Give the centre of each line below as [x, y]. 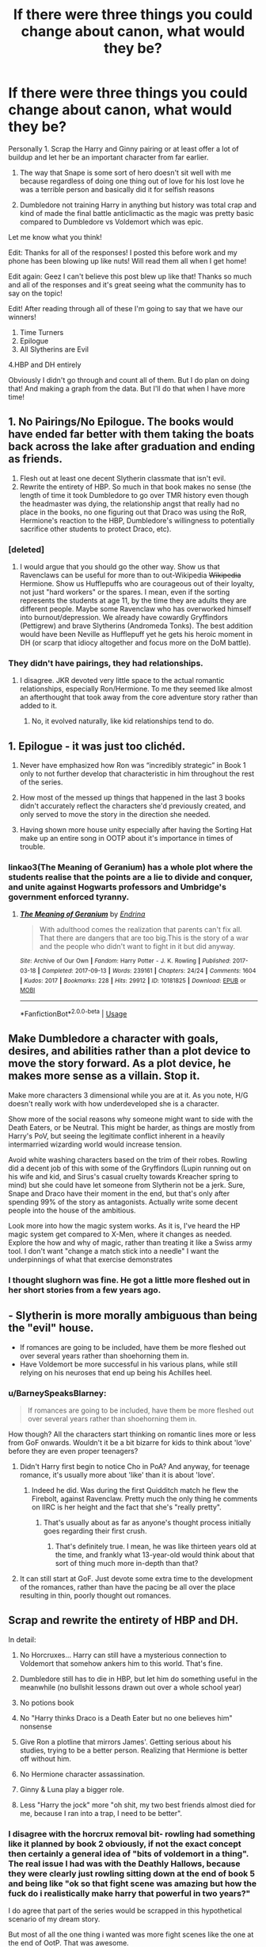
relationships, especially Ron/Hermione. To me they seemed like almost [136, 689]
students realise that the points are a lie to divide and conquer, [131, 877]
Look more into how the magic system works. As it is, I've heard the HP [124, 1225]
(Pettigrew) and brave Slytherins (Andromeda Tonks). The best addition [136, 626]
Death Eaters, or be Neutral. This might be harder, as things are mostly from [132, 1127]
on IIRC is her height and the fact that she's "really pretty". [126, 1507]
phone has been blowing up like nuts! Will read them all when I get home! [127, 260]
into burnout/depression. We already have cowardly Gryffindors [123, 618]
